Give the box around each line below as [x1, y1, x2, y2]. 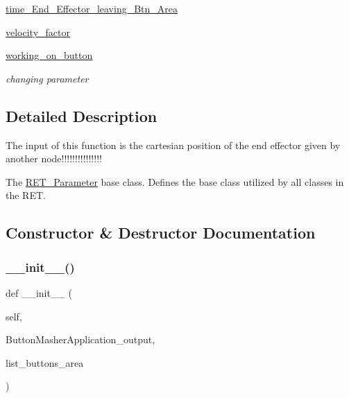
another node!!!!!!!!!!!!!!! [6, 151, 102, 166]
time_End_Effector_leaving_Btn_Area [6, 1, 178, 15]
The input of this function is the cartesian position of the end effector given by [6, 137, 341, 152]
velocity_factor [6, 24, 70, 39]
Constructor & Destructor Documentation [6, 222, 316, 243]
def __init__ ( [6, 285, 73, 300]
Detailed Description [6, 105, 158, 126]
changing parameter [6, 71, 89, 85]
